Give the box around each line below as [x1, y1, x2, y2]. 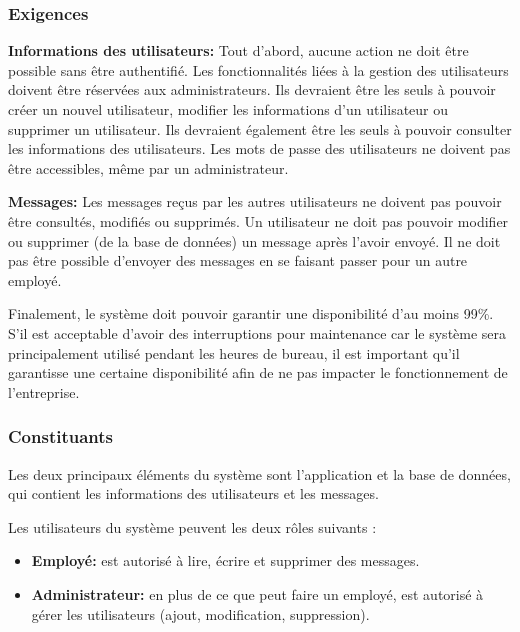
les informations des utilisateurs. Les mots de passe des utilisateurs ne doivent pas [8, 138, 511, 159]
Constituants [8, 424, 113, 449]
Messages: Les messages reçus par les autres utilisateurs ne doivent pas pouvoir [8, 191, 502, 212]
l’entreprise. [8, 381, 80, 402]
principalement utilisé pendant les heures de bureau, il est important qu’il [8, 342, 460, 363]
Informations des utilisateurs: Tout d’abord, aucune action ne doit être [8, 40, 469, 61]
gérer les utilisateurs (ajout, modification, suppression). [31, 603, 370, 624]
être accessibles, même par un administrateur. [8, 157, 289, 178]
